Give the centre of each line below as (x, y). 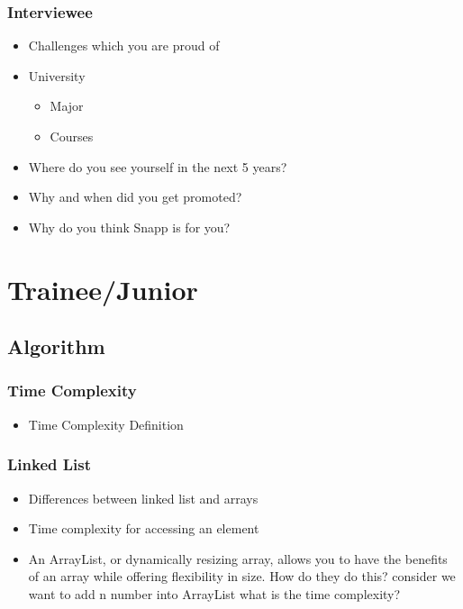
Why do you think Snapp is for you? (129, 227)
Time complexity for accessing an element (144, 528)
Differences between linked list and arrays (143, 498)
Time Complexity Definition (106, 424)
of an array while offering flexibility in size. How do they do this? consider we (242, 576)
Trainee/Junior (103, 289)
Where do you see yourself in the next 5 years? (158, 166)
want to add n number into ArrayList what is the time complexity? (214, 593)
